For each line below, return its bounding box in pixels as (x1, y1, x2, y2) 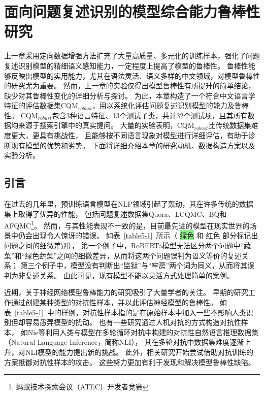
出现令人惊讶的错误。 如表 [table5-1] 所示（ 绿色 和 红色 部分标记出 (32, 230, 258, 241)
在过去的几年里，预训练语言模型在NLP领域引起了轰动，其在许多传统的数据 (4, 199, 253, 209)
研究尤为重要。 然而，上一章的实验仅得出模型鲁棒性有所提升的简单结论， (11, 80, 255, 91)
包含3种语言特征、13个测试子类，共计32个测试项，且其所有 (52, 110, 248, 120)
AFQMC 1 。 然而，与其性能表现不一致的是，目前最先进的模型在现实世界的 (4, 219, 250, 231)
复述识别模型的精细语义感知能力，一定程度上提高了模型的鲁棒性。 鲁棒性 (4, 60, 248, 71)
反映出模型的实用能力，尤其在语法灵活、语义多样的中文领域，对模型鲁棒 (11, 70, 253, 81)
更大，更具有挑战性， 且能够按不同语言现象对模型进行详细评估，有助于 (11, 130, 248, 141)
